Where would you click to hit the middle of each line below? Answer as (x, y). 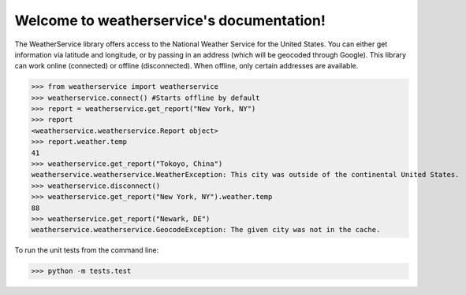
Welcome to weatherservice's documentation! (170, 20)
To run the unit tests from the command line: (87, 250)
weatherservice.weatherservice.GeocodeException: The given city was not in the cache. (206, 230)
